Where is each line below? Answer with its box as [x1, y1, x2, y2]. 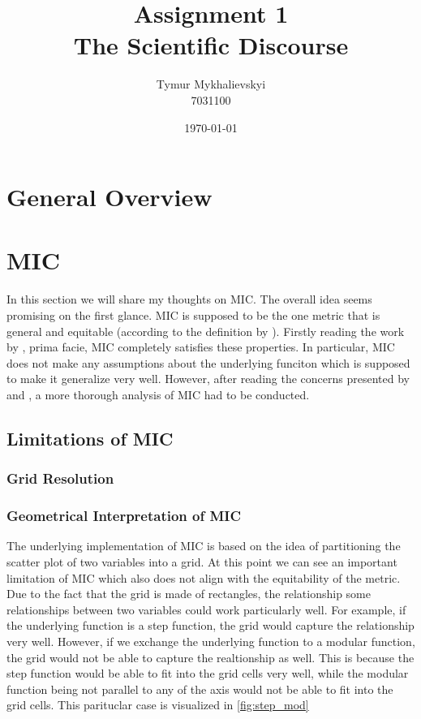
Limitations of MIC [6, 425, 174, 450]
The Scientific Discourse [73, 28, 349, 62]
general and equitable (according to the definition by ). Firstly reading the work [6, 322, 405, 339]
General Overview [6, 180, 213, 213]
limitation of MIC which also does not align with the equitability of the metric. [6, 569, 401, 586]
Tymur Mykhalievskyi [156, 75, 266, 93]
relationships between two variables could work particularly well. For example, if [6, 601, 406, 618]
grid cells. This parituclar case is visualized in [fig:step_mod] [6, 696, 309, 713]
